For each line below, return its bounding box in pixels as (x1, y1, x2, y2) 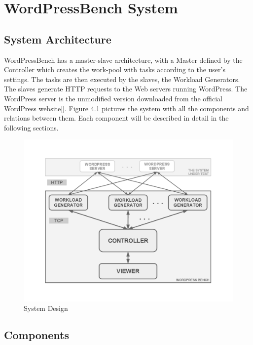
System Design (24, 303, 68, 313)
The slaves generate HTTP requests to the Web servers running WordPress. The (4, 84, 248, 94)
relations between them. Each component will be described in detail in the (4, 113, 229, 123)
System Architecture (4, 31, 111, 46)
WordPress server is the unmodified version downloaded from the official (4, 93, 222, 103)
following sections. (4, 122, 59, 132)
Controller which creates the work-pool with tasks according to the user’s (4, 64, 225, 75)
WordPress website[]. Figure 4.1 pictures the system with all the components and (4, 103, 249, 113)
